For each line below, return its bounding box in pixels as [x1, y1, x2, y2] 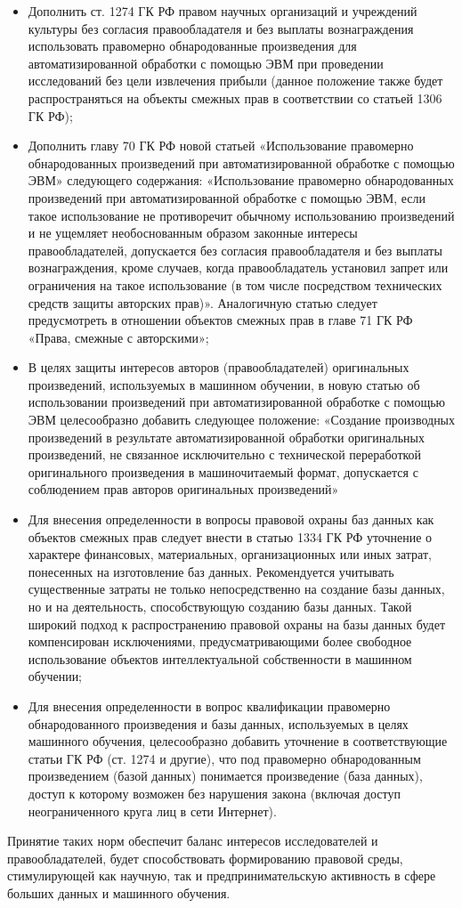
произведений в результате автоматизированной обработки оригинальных [28, 427, 425, 446]
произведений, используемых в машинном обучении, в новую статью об [28, 375, 420, 393]
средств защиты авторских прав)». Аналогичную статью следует [28, 293, 377, 312]
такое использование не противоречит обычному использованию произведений [28, 206, 455, 224]
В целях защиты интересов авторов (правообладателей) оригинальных [28, 358, 409, 377]
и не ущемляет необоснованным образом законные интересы [28, 223, 358, 242]
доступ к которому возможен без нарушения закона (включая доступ [28, 783, 401, 802]
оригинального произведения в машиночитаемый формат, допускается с [28, 462, 418, 481]
